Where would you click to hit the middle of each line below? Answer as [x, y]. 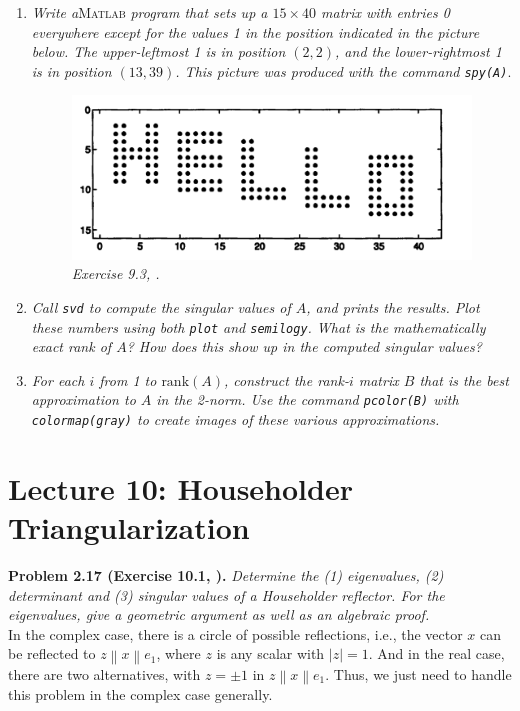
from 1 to [128, 379]
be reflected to [52, 653]
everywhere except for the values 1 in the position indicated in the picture [255, 31]
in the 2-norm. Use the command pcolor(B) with [307, 399]
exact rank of [71, 346]
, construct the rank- [286, 379]
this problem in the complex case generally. [140, 693]
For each [58, 379]
